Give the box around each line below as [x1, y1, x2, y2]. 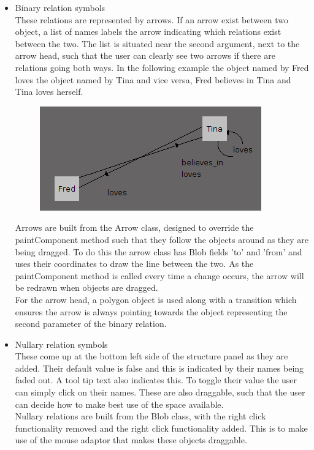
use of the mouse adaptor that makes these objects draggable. [15, 433, 247, 446]
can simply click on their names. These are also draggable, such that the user [15, 386, 305, 399]
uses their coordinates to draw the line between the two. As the [15, 257, 254, 270]
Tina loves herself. [15, 85, 83, 98]
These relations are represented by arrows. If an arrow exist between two [15, 13, 288, 26]
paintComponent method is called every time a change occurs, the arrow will [15, 269, 304, 282]
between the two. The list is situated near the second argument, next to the [15, 37, 300, 50]
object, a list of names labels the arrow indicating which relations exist [15, 25, 281, 38]
